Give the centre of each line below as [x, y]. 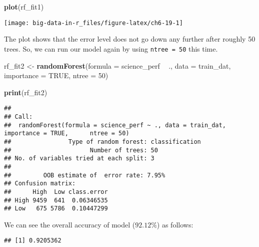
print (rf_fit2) [26, 92]
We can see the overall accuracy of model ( [70, 224]
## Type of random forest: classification [102, 142]
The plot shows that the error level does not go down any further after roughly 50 [130, 39]
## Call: [18, 116]
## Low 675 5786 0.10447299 [56, 209]
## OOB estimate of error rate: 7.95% [85, 175]
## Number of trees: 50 [81, 150]
